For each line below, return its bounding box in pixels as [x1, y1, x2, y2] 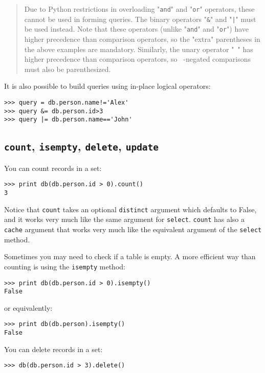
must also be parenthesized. [24, 63, 111, 74]
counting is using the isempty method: [4, 261, 125, 271]
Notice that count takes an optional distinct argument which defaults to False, [4, 204, 257, 214]
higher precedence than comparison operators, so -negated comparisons [24, 54, 251, 64]
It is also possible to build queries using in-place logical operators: [4, 81, 211, 91]
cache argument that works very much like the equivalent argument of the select [4, 224, 262, 235]
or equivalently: [4, 302, 53, 313]
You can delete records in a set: [4, 343, 103, 354]
